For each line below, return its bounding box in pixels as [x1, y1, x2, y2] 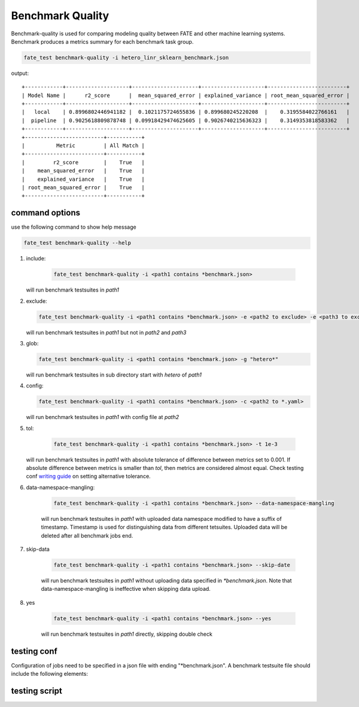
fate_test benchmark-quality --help [23, 239, 132, 247]
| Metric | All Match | [22, 142, 145, 149]
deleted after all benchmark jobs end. [41, 532, 133, 539]
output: [11, 69, 29, 77]
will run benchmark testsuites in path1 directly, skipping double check [41, 630, 212, 638]
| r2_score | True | [22, 159, 145, 166]
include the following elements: [11, 670, 88, 677]
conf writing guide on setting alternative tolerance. [26, 473, 151, 480]
